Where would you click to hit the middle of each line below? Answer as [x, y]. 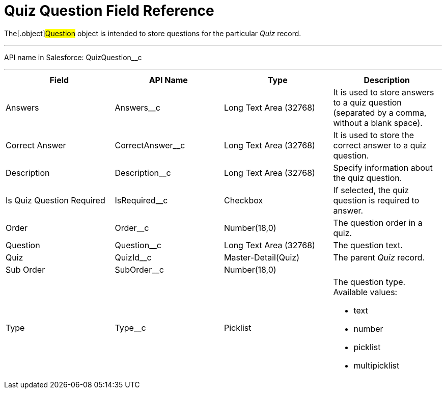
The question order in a [378, 222]
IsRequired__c [141, 200]
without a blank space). [378, 123]
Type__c [130, 327]
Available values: [365, 292]
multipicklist [377, 365]
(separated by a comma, [380, 112]
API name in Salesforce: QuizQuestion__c [73, 57]
